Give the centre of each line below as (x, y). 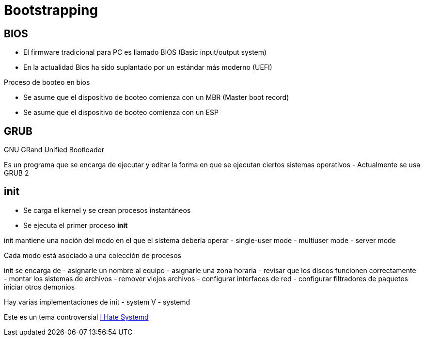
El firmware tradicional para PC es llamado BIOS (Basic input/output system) (145, 52)
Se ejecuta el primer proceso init (76, 225)
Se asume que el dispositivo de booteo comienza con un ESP (121, 113)
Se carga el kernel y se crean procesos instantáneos (107, 210)
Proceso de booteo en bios (47, 82)
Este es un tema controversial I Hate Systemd (76, 317)
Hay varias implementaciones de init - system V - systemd (97, 302)
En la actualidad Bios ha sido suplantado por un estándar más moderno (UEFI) (148, 67)
